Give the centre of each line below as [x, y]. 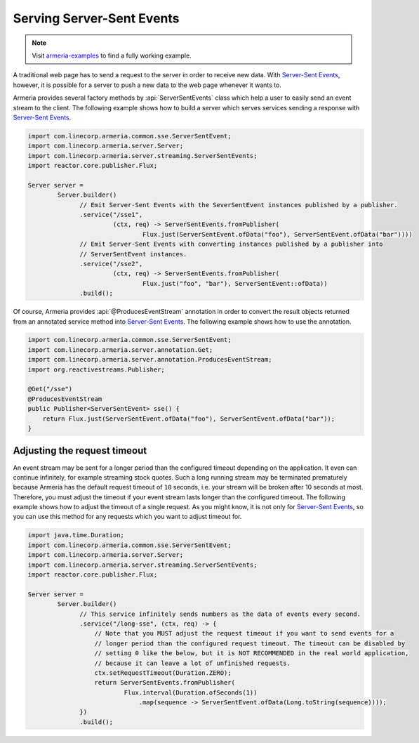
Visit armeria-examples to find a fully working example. [112, 55]
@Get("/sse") [50, 389]
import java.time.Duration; [76, 535]
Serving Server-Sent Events [96, 18]
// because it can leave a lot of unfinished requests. [193, 663]
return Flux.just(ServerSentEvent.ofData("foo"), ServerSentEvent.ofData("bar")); [189, 419]
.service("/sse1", [111, 215]
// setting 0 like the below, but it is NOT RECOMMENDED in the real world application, [252, 653]
